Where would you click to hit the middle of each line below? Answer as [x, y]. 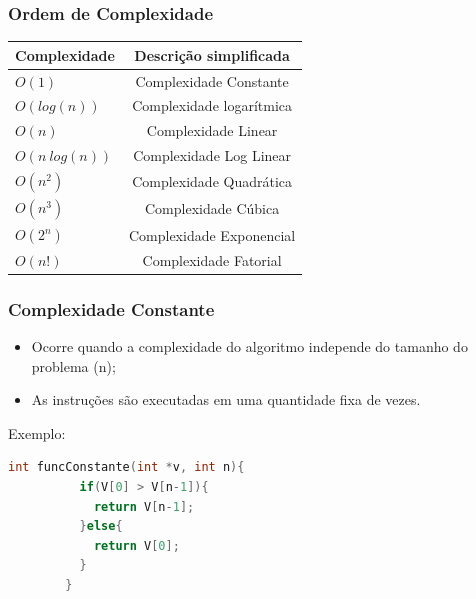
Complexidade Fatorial [212, 259]
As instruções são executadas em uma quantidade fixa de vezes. [226, 399]
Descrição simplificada [212, 54]
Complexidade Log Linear [212, 155]
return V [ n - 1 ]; [144, 506]
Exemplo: [37, 432]
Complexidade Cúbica [212, 208]
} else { [101, 526]
